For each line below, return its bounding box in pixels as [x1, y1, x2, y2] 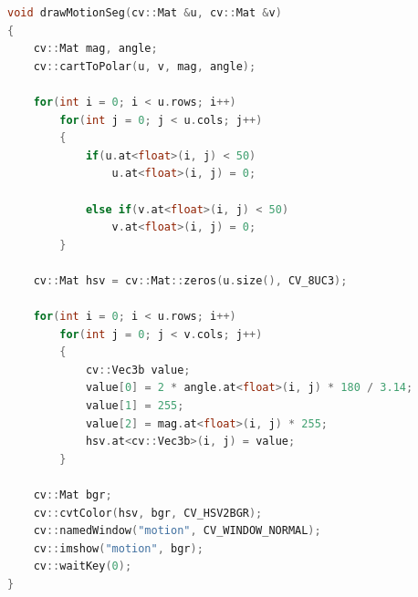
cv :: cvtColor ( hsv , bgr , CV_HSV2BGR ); [33, 506, 263, 520]
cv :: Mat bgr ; [33, 489, 112, 502]
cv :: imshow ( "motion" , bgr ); [33, 541, 204, 555]
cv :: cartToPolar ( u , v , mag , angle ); [33, 59, 256, 73]
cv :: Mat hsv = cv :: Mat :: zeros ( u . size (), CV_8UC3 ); [33, 273, 348, 287]
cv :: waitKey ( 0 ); [33, 560, 132, 573]
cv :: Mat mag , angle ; [33, 42, 158, 56]
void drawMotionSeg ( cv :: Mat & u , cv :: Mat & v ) [7, 6, 282, 19]
